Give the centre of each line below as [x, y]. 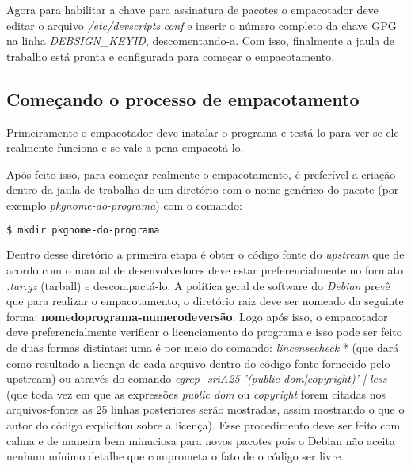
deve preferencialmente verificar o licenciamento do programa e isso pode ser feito [204, 332]
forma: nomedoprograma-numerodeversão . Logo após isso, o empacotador [197, 316]
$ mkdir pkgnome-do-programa [83, 230]
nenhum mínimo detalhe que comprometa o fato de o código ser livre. [175, 456]
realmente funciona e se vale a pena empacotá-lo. [125, 148]
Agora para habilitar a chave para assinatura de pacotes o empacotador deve [192, 9]
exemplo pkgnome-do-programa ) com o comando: [124, 204]
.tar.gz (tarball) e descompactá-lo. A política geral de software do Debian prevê [198, 285]
